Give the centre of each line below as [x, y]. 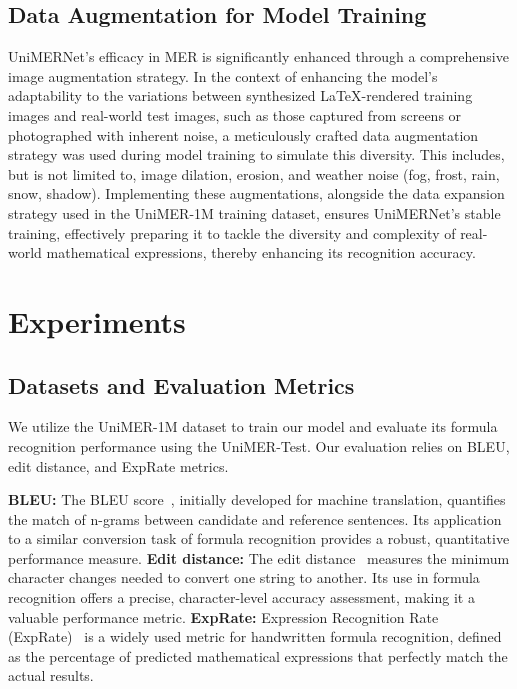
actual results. [51, 675]
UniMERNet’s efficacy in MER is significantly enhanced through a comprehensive [258, 56]
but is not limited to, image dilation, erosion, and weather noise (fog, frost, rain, [254, 173]
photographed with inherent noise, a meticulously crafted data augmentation [243, 134]
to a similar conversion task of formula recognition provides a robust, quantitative [259, 538]
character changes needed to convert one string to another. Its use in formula [244, 577]
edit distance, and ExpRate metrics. [118, 465]
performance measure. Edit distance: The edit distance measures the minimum [259, 557]
